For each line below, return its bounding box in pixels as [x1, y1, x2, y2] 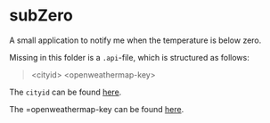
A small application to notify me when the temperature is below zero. [9, 35, 262, 45]
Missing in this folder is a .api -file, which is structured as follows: [9, 52, 250, 62]
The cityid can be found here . [9, 86, 122, 97]
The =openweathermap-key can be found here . [9, 103, 184, 114]
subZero [9, 5, 73, 26]
